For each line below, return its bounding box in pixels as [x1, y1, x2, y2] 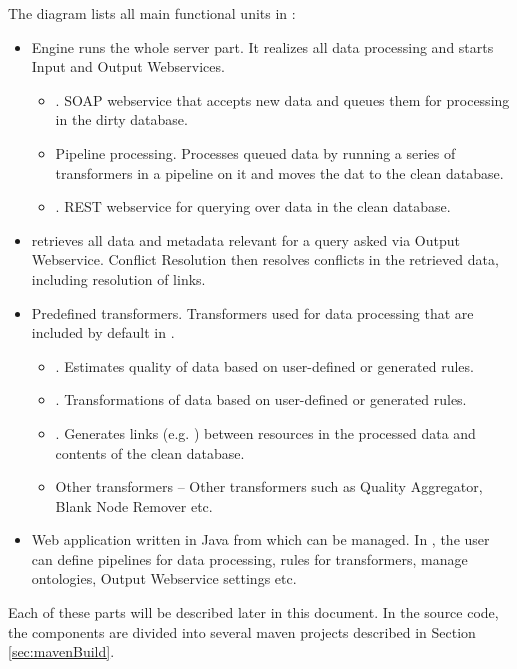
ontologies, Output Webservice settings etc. [31, 568, 297, 589]
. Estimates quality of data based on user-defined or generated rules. [55, 355, 474, 376]
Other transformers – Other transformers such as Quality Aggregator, [55, 476, 483, 497]
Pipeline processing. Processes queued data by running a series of [55, 142, 456, 163]
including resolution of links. [31, 268, 206, 289]
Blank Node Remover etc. [55, 495, 213, 516]
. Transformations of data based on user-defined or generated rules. [55, 389, 467, 410]
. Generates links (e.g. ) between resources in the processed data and [55, 422, 476, 443]
